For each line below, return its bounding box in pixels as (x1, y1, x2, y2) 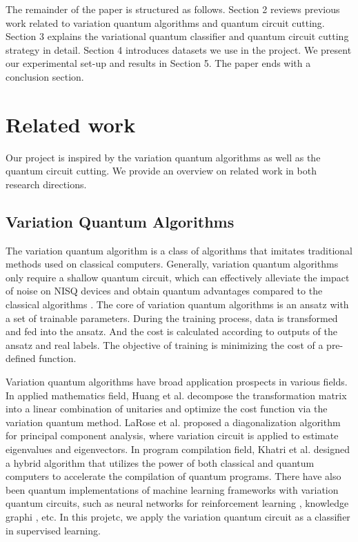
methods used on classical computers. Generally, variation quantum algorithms (6, 257, 339, 271)
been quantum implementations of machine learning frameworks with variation (6, 482, 339, 496)
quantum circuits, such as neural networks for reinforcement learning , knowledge (6, 496, 349, 510)
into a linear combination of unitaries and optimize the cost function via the (6, 401, 328, 416)
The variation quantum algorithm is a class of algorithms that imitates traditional (6, 243, 353, 257)
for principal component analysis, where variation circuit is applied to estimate (6, 428, 339, 443)
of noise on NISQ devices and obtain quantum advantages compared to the (6, 283, 323, 298)
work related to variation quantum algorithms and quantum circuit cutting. (6, 15, 325, 30)
